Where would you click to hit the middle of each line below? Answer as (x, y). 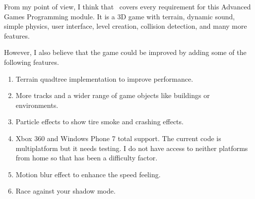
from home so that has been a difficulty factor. (87, 158)
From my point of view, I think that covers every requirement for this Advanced (127, 6)
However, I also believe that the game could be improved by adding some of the (125, 52)
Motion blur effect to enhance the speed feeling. (88, 174)
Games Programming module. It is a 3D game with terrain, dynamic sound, (120, 16)
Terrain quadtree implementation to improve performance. (104, 78)
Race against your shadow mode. (65, 191)
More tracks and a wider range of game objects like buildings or (113, 95)
